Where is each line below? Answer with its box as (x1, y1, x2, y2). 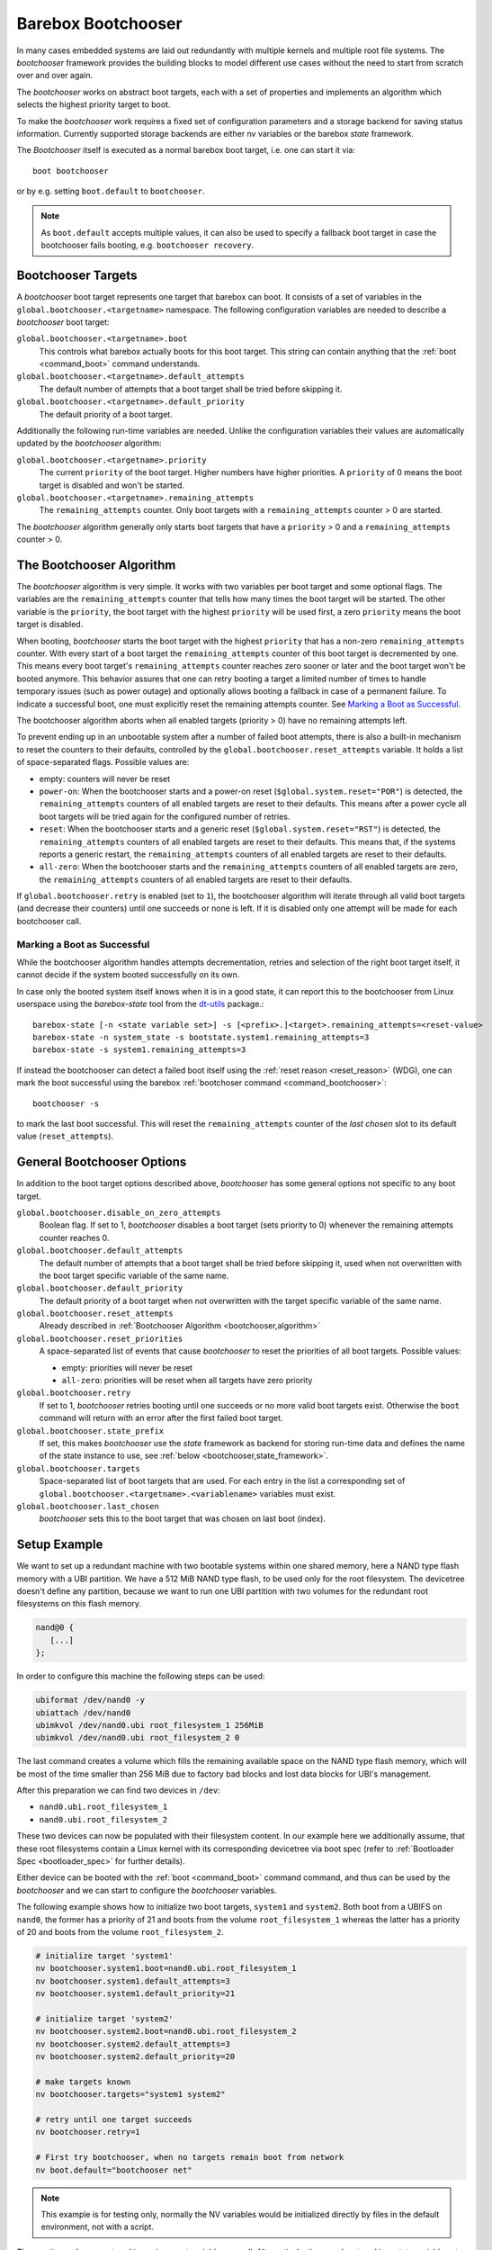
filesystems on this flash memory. (16, 1598, 142, 1609)
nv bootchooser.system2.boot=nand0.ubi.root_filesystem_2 (35, 2026, 297, 2037)
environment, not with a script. (40, 2221, 155, 2232)
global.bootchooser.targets (16, 1463, 141, 1473)
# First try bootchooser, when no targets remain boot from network (35, 2152, 344, 2163)
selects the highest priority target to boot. (16, 99, 171, 110)
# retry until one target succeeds (35, 2115, 192, 2125)
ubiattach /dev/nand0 (35, 1707, 131, 1718)
